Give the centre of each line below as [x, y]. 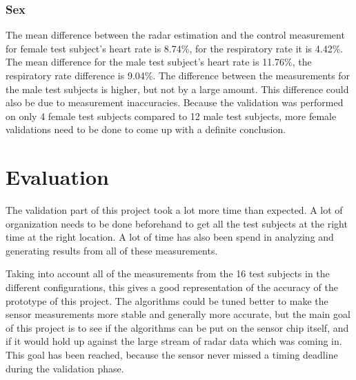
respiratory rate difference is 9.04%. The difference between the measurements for [178, 75]
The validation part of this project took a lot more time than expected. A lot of [174, 210]
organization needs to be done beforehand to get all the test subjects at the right [177, 223]
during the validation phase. [65, 368]
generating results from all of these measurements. [112, 250]
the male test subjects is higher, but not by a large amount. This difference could [177, 89]
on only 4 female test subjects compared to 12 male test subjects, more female [171, 116]
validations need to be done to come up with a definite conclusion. [146, 129]
